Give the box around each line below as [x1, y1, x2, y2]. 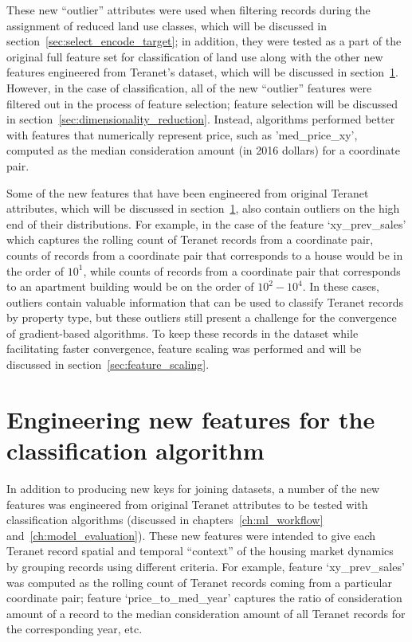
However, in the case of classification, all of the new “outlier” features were [6, 79, 372, 96]
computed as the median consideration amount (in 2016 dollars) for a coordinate [6, 142, 400, 159]
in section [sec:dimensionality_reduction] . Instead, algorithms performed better [6, 111, 395, 127]
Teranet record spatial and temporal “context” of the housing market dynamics [6, 542, 394, 559]
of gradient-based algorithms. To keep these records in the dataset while [6, 324, 359, 341]
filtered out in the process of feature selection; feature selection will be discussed [6, 95, 398, 112]
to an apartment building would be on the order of [6, 278, 254, 295]
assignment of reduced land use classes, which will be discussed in [6, 17, 328, 33]
